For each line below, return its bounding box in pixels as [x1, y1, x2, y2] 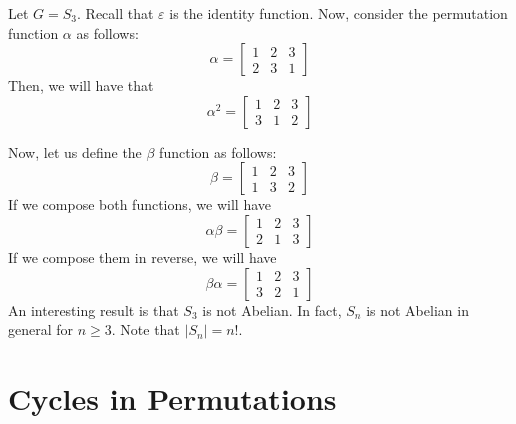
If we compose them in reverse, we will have [8, 246, 277, 267]
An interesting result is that [8, 299, 179, 320]
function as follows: [159, 141, 277, 162]
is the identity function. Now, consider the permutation [169, 3, 508, 23]
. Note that [111, 319, 180, 340]
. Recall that [77, 3, 154, 23]
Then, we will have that [8, 75, 154, 96]
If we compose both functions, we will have [8, 194, 272, 215]
